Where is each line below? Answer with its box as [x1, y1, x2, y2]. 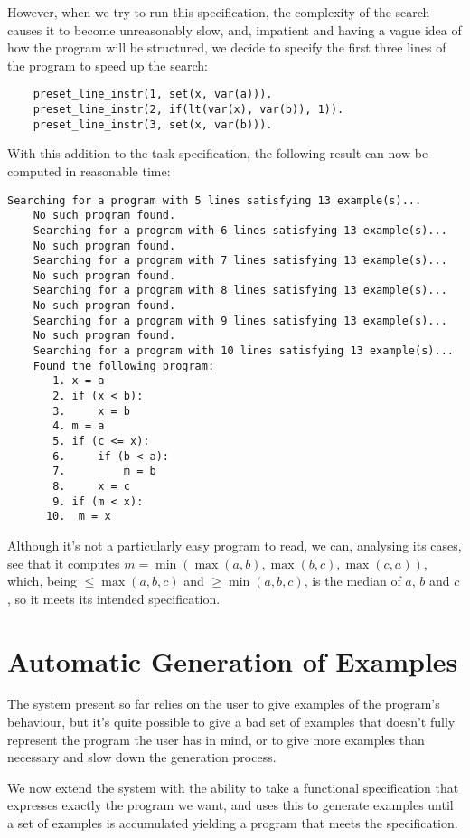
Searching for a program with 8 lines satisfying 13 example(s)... [33, 284, 447, 297]
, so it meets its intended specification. [7, 588, 221, 607]
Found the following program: [33, 359, 215, 372]
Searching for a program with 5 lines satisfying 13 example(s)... [7, 193, 422, 207]
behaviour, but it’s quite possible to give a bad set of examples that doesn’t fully [7, 712, 456, 731]
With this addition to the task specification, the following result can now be [7, 144, 428, 163]
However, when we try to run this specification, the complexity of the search [7, 3, 430, 21]
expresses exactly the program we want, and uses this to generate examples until [7, 796, 454, 814]
